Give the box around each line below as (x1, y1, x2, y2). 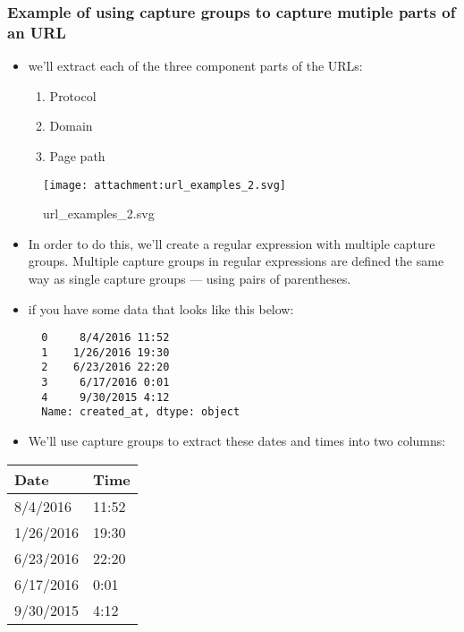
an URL (7, 21, 66, 43)
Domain (49, 116, 93, 135)
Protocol (49, 86, 97, 105)
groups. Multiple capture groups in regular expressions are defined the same (28, 252, 444, 270)
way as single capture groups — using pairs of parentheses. (28, 269, 351, 287)
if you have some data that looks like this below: (28, 299, 294, 318)
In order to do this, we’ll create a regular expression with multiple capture (28, 234, 435, 252)
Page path (49, 146, 105, 165)
